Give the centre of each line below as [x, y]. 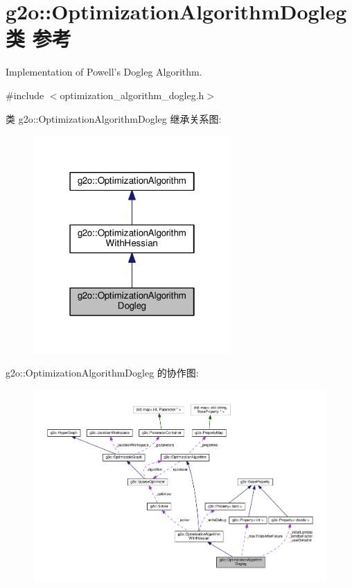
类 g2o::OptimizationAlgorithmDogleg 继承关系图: [114, 118]
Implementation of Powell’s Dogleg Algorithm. [104, 72]
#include [25, 95]
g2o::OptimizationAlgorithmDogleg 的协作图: [102, 373]
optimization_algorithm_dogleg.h [132, 95]
